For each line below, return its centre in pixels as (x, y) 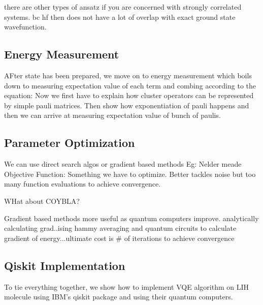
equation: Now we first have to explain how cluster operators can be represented (129, 95)
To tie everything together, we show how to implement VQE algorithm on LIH (126, 286)
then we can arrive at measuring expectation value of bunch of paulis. (112, 115)
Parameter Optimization (70, 143)
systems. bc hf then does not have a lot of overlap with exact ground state (120, 17)
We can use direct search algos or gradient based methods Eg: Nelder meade (123, 164)
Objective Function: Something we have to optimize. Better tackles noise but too (130, 174)
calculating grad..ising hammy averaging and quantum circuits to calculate (120, 228)
